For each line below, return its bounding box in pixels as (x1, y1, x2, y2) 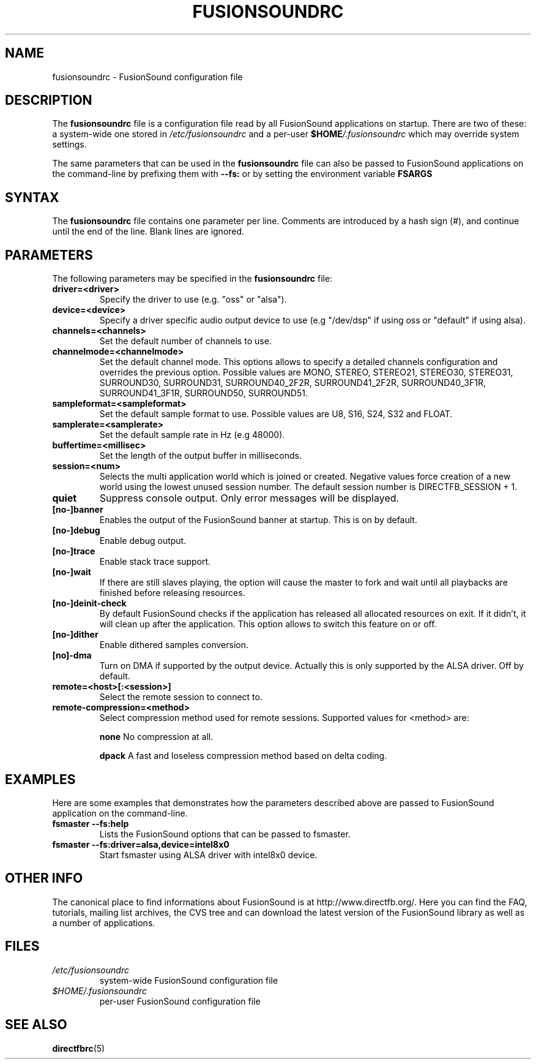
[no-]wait (52, 567, 91, 578)
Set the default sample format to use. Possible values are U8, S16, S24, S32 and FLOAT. (99, 409, 453, 420)
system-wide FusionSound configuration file (99, 975, 278, 986)
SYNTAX (5, 189, 59, 205)
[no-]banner (52, 504, 103, 515)
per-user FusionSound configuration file (99, 995, 261, 1006)
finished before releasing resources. (99, 587, 245, 598)
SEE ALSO (5, 1017, 67, 1033)
